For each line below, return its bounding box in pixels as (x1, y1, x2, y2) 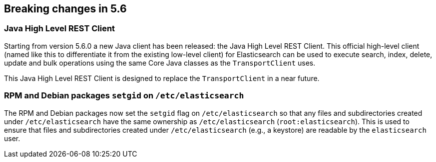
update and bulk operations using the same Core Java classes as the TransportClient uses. (4, 58, 316, 67)
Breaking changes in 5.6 (4, 2, 127, 15)
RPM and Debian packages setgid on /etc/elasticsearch (4, 90, 244, 101)
